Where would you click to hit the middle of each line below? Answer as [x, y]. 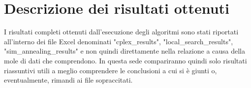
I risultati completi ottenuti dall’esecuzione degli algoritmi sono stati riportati [121, 32]
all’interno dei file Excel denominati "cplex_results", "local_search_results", [119, 41]
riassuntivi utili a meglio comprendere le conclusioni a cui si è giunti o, [110, 70]
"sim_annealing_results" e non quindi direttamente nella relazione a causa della [125, 51]
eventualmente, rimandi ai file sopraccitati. [68, 80]
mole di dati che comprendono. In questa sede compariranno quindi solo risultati [125, 60]
